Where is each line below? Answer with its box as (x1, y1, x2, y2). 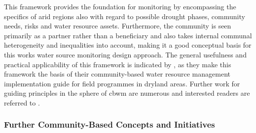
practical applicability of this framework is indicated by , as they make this (4, 59, 231, 69)
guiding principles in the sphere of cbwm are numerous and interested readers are (4, 88, 250, 98)
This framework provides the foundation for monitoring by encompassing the (4, 1, 236, 11)
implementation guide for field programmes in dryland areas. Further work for (4, 78, 240, 88)
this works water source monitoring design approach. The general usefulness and (4, 49, 247, 59)
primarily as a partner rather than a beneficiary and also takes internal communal (4, 30, 252, 40)
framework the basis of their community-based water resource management (4, 69, 230, 79)
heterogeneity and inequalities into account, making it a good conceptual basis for (4, 40, 252, 50)
